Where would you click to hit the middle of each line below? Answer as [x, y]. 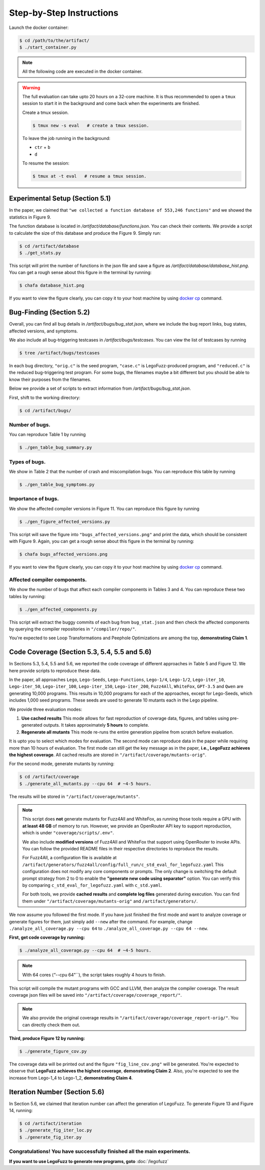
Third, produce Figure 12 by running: [47, 1038]
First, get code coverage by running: [47, 937]
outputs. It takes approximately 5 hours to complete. [96, 725]
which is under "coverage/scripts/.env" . [68, 833]
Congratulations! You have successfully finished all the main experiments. [100, 1151]
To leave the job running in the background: [66, 138]
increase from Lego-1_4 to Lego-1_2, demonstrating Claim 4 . [71, 1078]
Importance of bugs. [34, 499]
